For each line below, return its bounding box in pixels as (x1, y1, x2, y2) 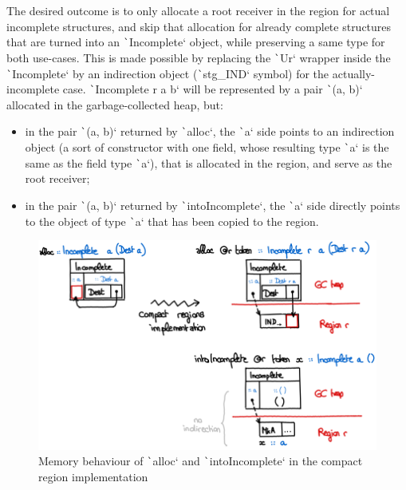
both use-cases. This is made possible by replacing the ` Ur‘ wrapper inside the (6, 49, 391, 65)
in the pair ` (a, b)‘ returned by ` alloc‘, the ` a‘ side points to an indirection (25, 123, 395, 140)
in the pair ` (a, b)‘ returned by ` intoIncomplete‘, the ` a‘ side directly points (25, 196, 400, 213)
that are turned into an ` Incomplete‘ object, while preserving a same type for (6, 34, 385, 50)
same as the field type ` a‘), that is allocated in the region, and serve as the (25, 154, 392, 171)
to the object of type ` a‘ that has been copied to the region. (25, 212, 319, 229)
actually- (332, 65, 376, 81)
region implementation (38, 468, 148, 485)
